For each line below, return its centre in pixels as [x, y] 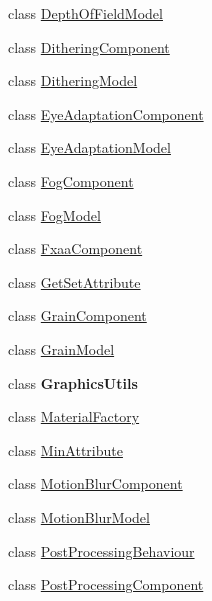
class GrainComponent [77, 315]
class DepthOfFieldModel [85, 13]
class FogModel [54, 214]
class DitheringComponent [89, 46]
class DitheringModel [73, 80]
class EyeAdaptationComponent [106, 113]
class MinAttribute [65, 449]
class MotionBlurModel [79, 516]
